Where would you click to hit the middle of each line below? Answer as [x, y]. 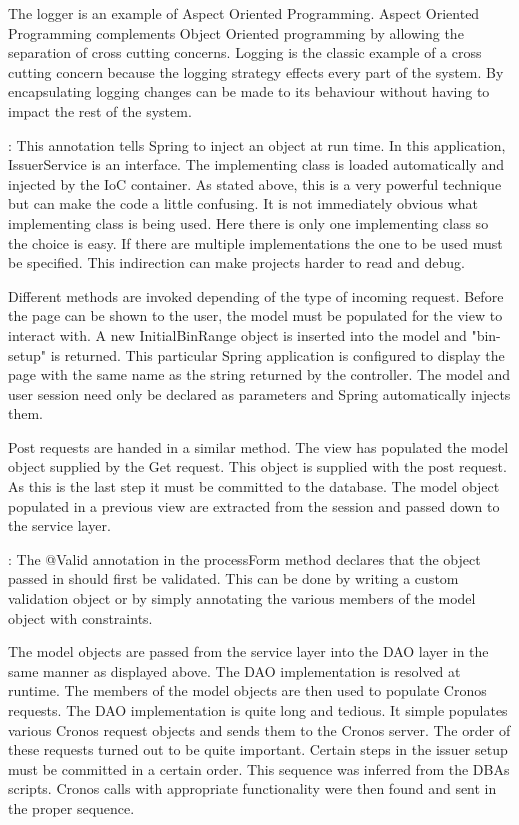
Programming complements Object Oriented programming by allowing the [236, 32]
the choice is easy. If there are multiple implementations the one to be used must [255, 242]
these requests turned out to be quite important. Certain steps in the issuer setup [258, 749]
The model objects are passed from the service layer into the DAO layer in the [248, 651]
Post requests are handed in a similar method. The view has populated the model [258, 446]
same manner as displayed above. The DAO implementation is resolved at [234, 670]
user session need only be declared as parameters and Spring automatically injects [259, 393]
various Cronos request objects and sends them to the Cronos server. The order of [259, 729]
